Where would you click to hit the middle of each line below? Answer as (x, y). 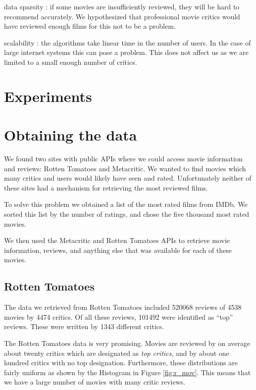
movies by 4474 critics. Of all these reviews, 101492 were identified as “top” (119, 317)
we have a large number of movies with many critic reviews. (95, 382)
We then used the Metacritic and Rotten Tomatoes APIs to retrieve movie (117, 240)
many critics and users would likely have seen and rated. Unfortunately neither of (128, 178)
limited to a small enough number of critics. (71, 62)
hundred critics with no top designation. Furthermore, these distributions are (121, 363)
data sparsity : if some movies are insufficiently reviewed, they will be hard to (122, 6)
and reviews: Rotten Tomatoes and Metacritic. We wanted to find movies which (125, 168)
